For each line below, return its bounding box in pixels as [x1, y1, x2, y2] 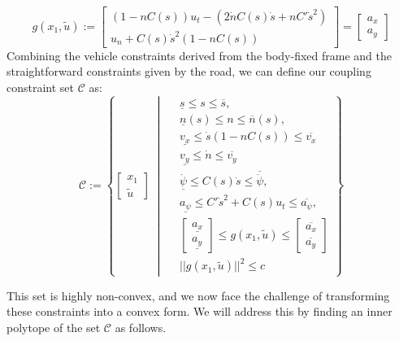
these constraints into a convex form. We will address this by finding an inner [7, 303, 392, 320]
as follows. [115, 318, 167, 335]
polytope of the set [7, 318, 101, 335]
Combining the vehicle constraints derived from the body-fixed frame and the [7, 46, 392, 63]
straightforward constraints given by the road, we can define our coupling [7, 63, 371, 80]
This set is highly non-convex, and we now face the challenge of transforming [7, 286, 390, 304]
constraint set [7, 78, 75, 95]
